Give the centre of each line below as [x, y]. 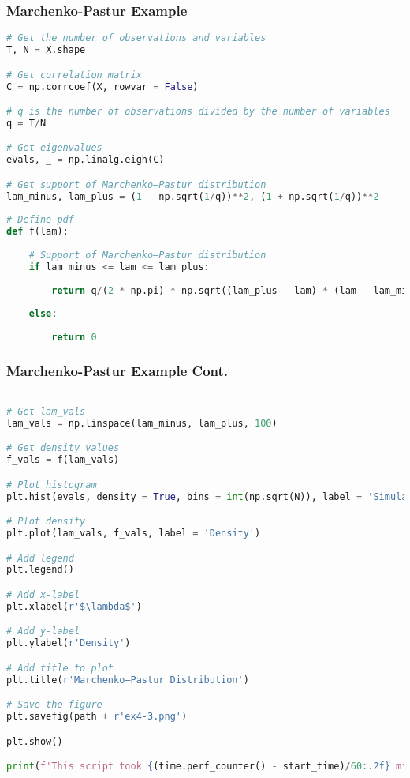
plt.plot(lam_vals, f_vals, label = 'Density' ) [134, 534]
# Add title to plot [60, 668]
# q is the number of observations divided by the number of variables [198, 112]
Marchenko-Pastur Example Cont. [117, 371]
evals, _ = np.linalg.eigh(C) [86, 160]
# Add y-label [43, 631]
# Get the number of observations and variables [136, 38]
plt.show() [35, 741]
